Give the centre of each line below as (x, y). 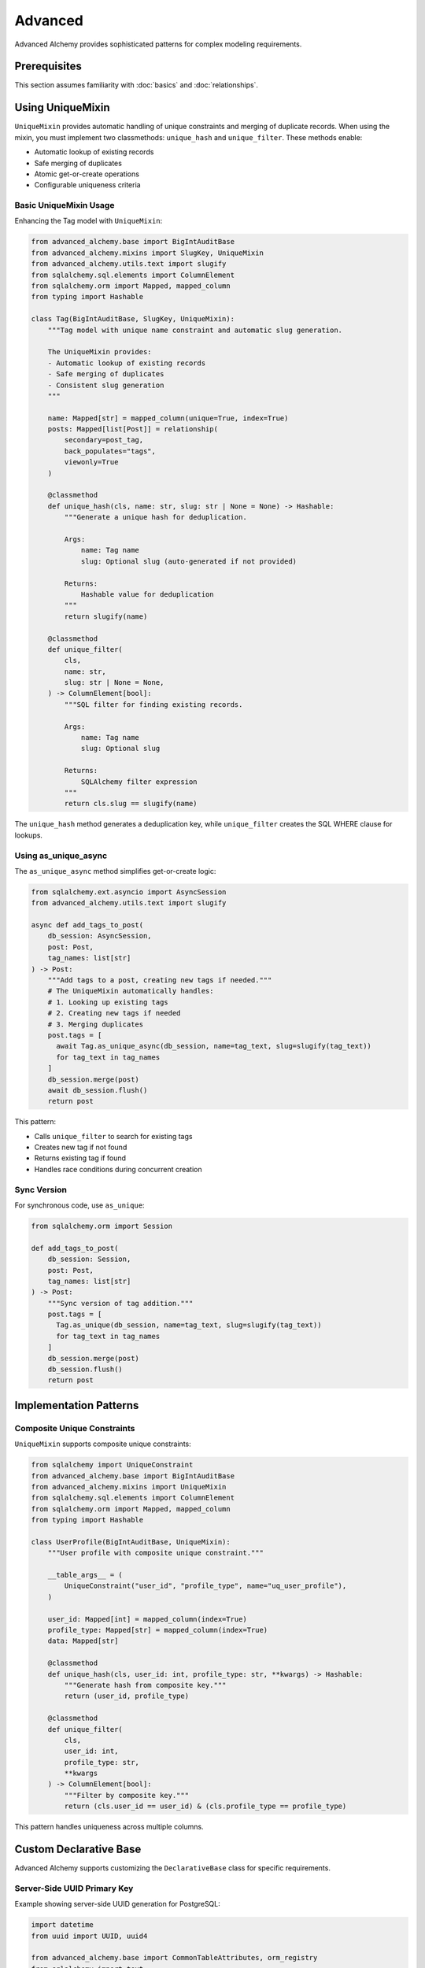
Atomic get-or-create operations (87, 174)
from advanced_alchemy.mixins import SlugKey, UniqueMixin (147, 253)
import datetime (63, 1925)
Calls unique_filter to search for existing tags (113, 1136)
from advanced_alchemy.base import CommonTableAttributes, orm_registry (174, 1958)
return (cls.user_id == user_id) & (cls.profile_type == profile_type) (205, 1806)
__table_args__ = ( (85, 1575)
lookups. (29, 835)
